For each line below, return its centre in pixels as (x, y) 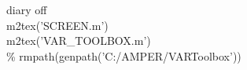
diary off (27, 9)
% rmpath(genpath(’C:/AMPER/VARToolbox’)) (124, 55)
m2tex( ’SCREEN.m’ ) (57, 25)
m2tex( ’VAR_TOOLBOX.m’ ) (79, 41)
